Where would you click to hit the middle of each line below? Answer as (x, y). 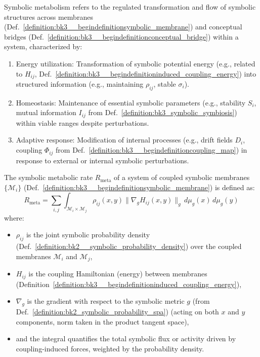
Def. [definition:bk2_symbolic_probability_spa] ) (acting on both (117, 311)
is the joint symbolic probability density (88, 235)
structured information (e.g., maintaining (80, 84)
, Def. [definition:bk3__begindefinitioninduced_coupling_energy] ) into (145, 73)
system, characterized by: (43, 46)
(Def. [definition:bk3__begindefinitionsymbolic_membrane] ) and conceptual (123, 27)
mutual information (46, 112)
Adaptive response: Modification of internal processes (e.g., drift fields (124, 140)
